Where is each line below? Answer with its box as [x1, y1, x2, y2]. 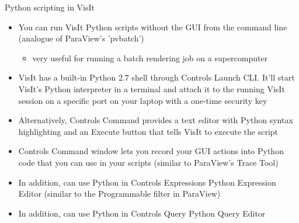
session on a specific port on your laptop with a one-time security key [18, 94, 267, 106]
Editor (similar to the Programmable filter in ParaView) [18, 187, 221, 200]
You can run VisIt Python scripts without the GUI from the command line [18, 20, 287, 33]
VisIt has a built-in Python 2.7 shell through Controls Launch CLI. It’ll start [18, 71, 295, 83]
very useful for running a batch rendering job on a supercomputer [32, 51, 268, 64]
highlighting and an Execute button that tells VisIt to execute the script [18, 125, 279, 137]
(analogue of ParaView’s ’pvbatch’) [18, 32, 144, 44]
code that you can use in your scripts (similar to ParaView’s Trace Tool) [18, 156, 279, 168]
